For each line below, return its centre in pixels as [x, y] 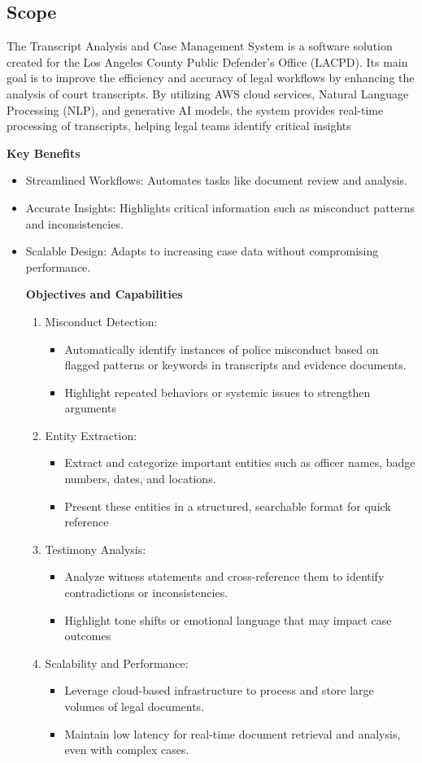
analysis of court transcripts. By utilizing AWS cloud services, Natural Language [208, 93]
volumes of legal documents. [135, 706]
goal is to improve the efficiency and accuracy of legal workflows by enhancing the [211, 78]
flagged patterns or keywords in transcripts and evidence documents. [235, 365]
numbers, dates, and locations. [140, 479]
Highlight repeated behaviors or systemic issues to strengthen [218, 392]
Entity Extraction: [91, 435]
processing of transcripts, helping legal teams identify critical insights [179, 126]
